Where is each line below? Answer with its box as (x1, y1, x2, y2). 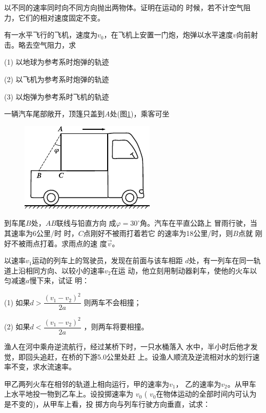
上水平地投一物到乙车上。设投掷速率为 (4, 388, 133, 399)
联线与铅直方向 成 (56, 218, 116, 228)
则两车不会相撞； (84, 297, 141, 307)
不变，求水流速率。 (11, 361, 76, 372)
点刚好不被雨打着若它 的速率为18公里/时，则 (83, 227, 233, 238)
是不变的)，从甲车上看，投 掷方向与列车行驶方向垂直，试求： (4, 399, 211, 409)
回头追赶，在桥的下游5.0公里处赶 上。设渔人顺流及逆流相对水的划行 (25, 351, 253, 362)
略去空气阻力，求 (18, 39, 76, 50)
